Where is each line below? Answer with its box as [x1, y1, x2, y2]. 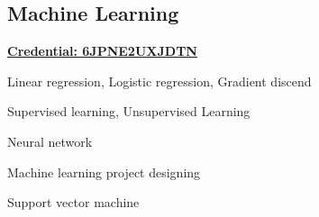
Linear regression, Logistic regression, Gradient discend [7, 71, 312, 90]
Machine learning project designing [7, 162, 201, 181]
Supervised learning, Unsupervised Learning [7, 102, 251, 121]
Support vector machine [7, 193, 140, 212]
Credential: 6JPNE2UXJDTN [7, 41, 197, 60]
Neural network [7, 131, 93, 150]
